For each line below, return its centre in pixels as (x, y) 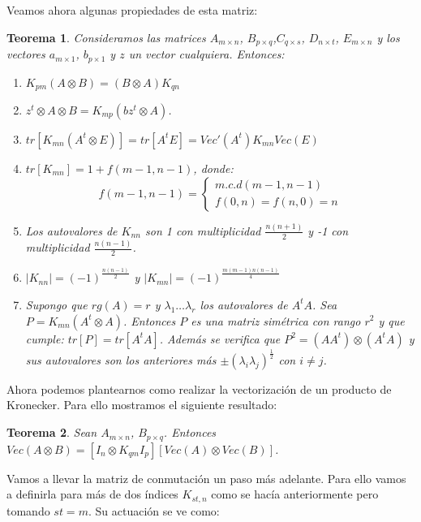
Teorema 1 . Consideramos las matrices (106, 37)
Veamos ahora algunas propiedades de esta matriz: (132, 10)
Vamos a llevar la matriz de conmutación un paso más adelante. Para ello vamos (206, 478)
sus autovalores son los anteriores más (121, 359)
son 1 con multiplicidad (203, 230)
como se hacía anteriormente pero (295, 494)
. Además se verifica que (220, 338)
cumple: (45, 338)
